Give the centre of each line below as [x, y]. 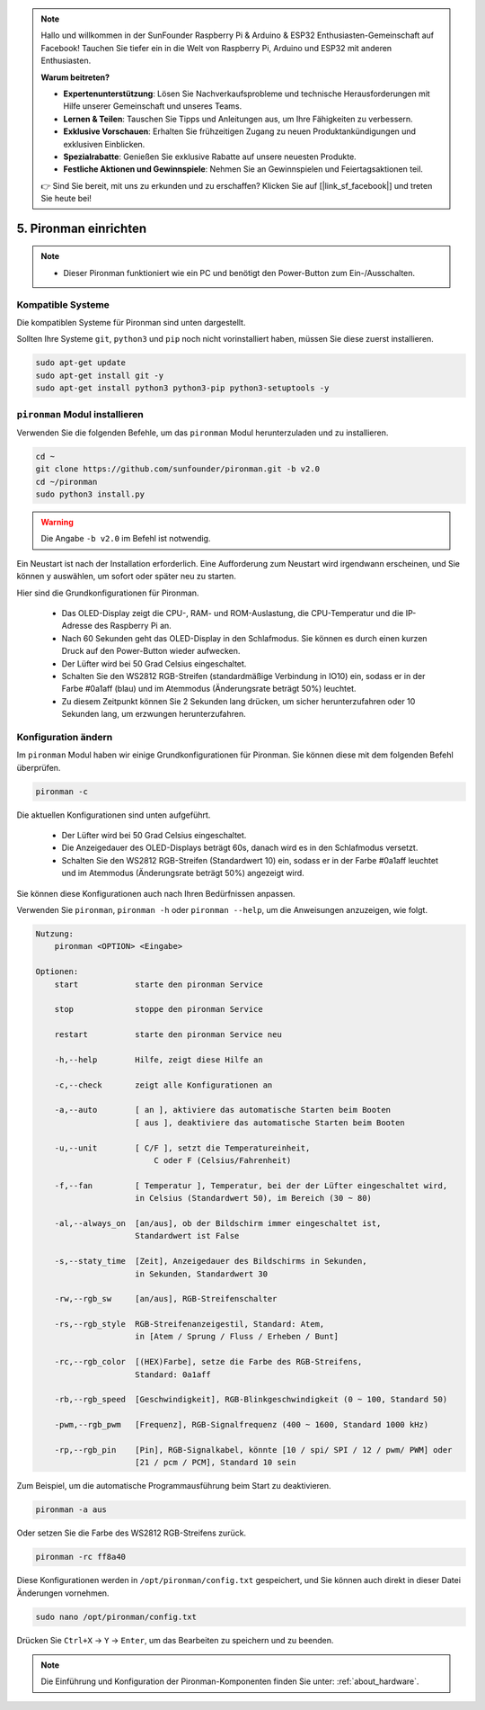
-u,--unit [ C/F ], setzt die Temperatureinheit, [182, 1148]
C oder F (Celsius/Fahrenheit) [223, 1160]
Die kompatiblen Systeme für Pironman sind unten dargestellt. [131, 323]
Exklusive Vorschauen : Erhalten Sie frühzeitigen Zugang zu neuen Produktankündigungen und [240, 131]
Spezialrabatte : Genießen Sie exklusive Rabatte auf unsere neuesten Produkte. [210, 157]
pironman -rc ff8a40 [80, 1557]
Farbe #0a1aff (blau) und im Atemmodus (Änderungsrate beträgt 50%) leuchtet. [209, 689]
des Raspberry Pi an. [133, 626]
